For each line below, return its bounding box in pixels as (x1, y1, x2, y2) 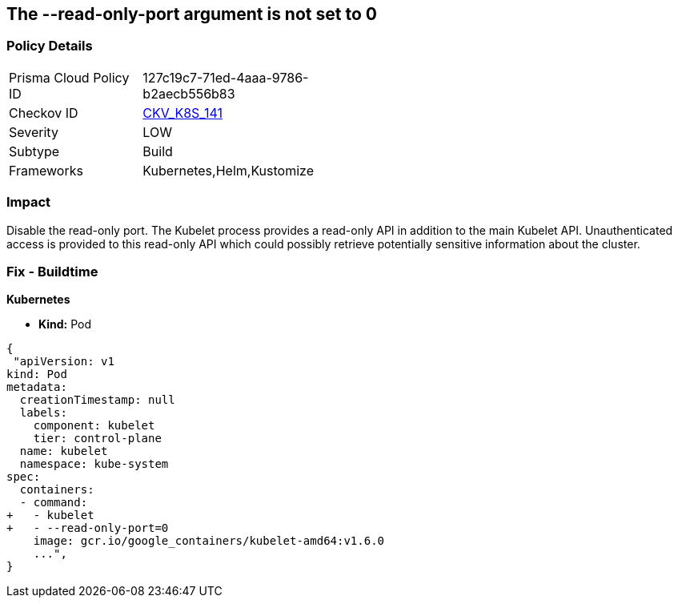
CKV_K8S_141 (142, 104, 223, 121)
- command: (19, 496, 88, 509)
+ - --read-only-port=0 (6, 521, 169, 535)
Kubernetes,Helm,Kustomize (142, 162, 314, 179)
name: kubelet (19, 445, 108, 458)
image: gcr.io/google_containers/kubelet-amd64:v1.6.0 (33, 534, 385, 548)
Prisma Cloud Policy (9, 69, 130, 86)
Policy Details (6, 38, 93, 54)
